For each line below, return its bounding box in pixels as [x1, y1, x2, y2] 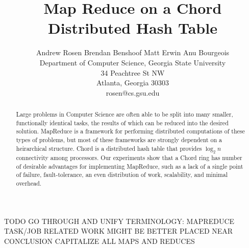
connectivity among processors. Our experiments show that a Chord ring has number [16, 153, 242, 162]
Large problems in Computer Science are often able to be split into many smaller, [16, 110, 233, 119]
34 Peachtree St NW [101, 67, 165, 78]
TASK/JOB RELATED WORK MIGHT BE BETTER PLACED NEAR [4, 226, 233, 236]
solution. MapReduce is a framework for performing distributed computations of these [16, 127, 245, 136]
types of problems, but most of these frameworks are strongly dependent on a [16, 136, 222, 144]
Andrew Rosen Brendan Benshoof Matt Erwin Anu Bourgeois [36, 47, 230, 58]
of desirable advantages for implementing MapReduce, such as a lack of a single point [16, 162, 243, 170]
